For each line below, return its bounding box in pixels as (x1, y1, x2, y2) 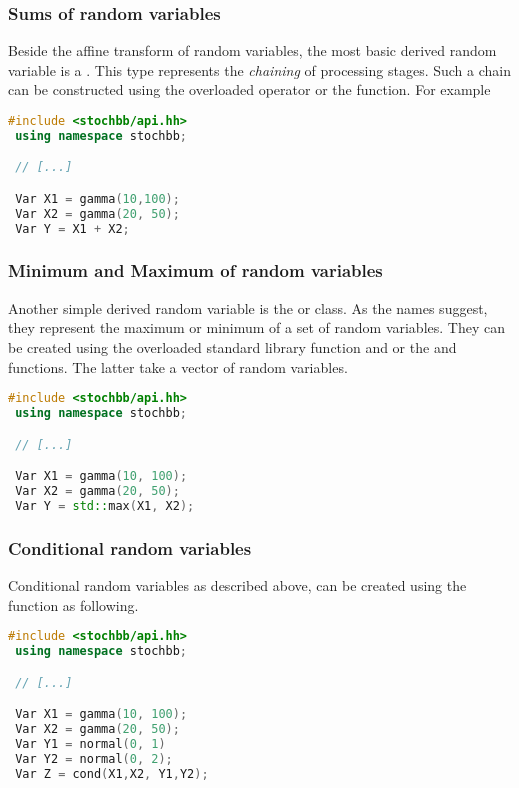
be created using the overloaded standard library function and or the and (8, 336, 457, 357)
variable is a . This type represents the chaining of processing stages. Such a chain (8, 59, 511, 80)
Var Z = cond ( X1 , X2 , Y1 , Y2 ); (15, 766, 209, 781)
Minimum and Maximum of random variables (8, 258, 383, 283)
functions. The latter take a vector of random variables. (8, 356, 348, 377)
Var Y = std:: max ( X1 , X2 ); (15, 498, 195, 513)
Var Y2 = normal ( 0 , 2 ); (15, 751, 173, 766)
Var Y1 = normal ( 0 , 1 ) (15, 736, 166, 751)
